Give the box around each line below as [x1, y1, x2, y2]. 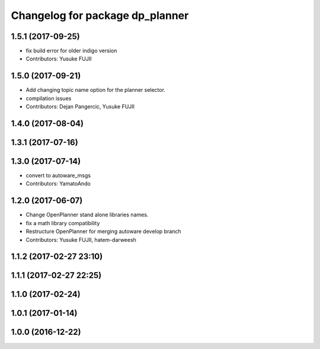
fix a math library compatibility [25, 219, 100, 226]
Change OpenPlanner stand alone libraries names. [25, 211, 149, 219]
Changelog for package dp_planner [11, 9, 189, 22]
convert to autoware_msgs [25, 172, 91, 179]
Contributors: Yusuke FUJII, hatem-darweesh [25, 236, 136, 243]
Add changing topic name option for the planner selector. [25, 87, 166, 94]
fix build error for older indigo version [25, 47, 117, 55]
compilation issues [25, 95, 72, 102]
